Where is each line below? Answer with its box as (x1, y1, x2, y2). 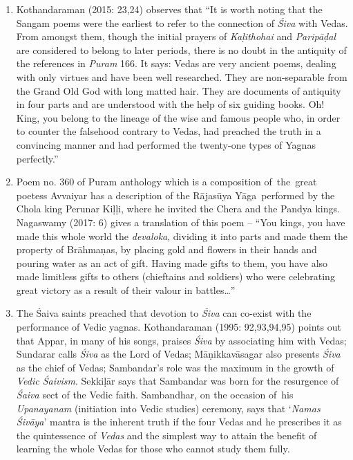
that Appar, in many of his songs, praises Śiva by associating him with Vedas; (16, 333, 347, 347)
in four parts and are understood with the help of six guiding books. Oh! (16, 97, 325, 111)
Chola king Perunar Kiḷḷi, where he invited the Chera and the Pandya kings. (16, 201, 340, 216)
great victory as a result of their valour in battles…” (16, 282, 236, 297)
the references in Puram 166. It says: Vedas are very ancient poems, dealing (16, 56, 336, 71)
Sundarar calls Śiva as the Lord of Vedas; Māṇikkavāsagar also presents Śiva (16, 347, 341, 361)
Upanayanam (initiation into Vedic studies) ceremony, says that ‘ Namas (16, 401, 321, 415)
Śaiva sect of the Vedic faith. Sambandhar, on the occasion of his (16, 387, 294, 402)
